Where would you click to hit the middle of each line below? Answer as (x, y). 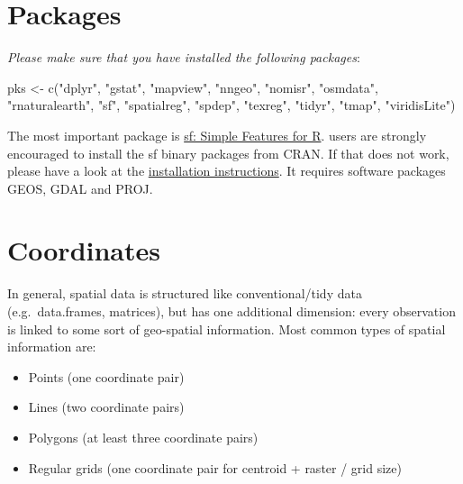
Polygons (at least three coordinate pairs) (143, 437)
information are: (52, 347)
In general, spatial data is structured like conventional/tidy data (185, 293)
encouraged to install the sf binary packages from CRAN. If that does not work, (228, 153)
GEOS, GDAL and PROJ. (80, 188)
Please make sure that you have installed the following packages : (184, 57)
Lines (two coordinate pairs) (106, 407)
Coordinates (84, 250)
